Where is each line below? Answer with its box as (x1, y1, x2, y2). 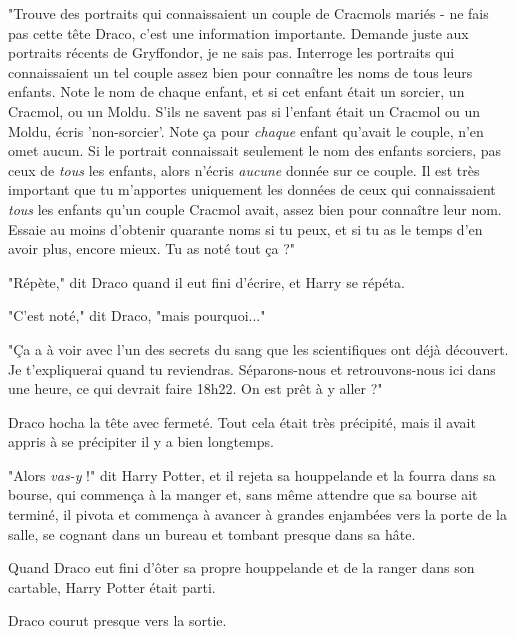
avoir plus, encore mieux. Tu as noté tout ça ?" (8, 238, 295, 259)
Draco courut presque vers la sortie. (8, 610, 227, 631)
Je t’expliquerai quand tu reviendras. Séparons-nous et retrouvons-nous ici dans (8, 358, 496, 379)
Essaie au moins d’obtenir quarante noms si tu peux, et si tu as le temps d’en (8, 218, 483, 239)
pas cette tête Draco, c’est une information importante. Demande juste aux (8, 22, 469, 43)
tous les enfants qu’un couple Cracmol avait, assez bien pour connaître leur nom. (8, 198, 502, 219)
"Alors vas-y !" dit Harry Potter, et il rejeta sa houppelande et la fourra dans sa (8, 464, 496, 485)
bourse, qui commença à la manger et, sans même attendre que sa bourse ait (8, 484, 478, 505)
